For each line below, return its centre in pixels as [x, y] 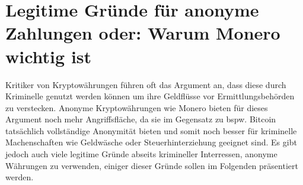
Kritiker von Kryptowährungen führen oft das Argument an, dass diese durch [146, 84]
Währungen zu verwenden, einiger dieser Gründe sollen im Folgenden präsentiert [152, 165]
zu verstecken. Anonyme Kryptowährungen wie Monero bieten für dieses [137, 107]
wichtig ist [49, 56]
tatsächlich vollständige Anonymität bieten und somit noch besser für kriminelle [151, 130]
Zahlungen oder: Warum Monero [143, 33]
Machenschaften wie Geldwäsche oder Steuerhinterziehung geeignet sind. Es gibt [151, 142]
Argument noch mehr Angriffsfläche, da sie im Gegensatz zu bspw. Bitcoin [141, 119]
